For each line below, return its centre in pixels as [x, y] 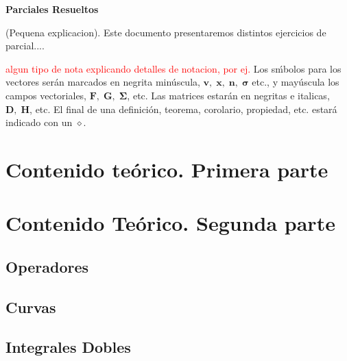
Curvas [31, 307]
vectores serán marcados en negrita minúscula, [103, 82]
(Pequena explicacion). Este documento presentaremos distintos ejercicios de [166, 32]
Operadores [47, 266]
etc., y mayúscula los [296, 82]
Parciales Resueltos [52, 9]
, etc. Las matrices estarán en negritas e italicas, [228, 95]
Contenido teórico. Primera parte [167, 169]
